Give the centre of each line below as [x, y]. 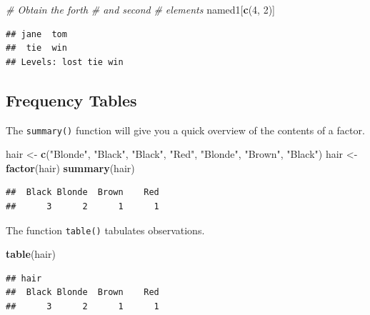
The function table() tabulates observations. [105, 230]
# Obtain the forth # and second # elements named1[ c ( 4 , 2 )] [140, 9]
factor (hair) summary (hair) [70, 167]
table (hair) [31, 254]
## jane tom [36, 34]
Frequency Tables [71, 100]
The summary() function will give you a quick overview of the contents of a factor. [185, 130]
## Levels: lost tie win [65, 62]
